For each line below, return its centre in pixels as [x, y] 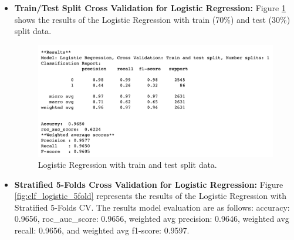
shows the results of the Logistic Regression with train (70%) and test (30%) [152, 19]
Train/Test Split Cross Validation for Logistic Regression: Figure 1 [150, 8]
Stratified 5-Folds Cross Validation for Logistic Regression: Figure [149, 184]
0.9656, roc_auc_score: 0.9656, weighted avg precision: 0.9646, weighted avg [152, 219]
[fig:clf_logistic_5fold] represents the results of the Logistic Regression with [150, 196]
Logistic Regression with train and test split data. [127, 165]
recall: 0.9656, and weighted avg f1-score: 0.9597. [102, 230]
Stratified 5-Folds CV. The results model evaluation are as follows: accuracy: [152, 207]
